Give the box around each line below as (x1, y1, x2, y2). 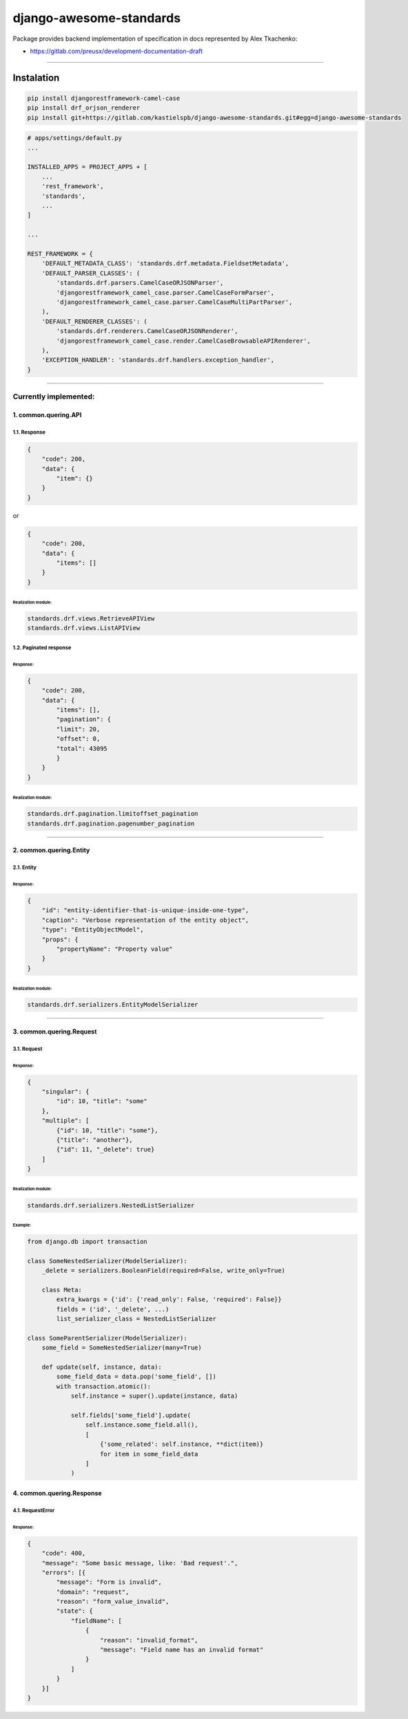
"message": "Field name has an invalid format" (100, 1646, 264, 1654)
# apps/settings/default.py (27, 134, 122, 142)
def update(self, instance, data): (41, 1363, 162, 1371)
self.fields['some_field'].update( (70, 1411, 191, 1419)
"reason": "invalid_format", (100, 1636, 198, 1644)
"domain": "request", (56, 1588, 130, 1596)
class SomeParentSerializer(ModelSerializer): (27, 1334, 187, 1342)
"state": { (56, 1607, 93, 1615)
